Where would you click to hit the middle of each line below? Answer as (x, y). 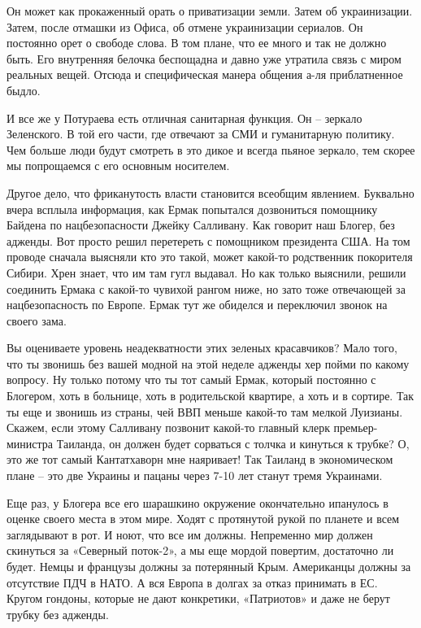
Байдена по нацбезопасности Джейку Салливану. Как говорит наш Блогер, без (201, 225)
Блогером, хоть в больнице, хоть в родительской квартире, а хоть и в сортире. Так (210, 396)
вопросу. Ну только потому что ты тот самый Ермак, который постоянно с (191, 379)
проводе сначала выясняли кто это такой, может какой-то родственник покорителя (210, 257)
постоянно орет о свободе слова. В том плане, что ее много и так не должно (197, 43)
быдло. (24, 90)
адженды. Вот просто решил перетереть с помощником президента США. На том (208, 240)
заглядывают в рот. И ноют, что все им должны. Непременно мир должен (190, 534)
